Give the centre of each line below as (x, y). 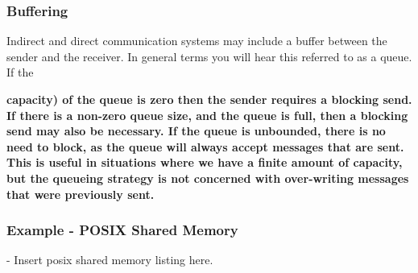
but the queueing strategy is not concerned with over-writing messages (208, 178)
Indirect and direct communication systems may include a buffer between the (197, 41)
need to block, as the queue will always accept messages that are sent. (205, 146)
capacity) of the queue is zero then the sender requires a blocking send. (209, 99)
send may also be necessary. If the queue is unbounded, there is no (196, 131)
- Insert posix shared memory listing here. (110, 260)
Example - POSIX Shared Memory (122, 230)
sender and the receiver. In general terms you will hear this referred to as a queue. (209, 56)
